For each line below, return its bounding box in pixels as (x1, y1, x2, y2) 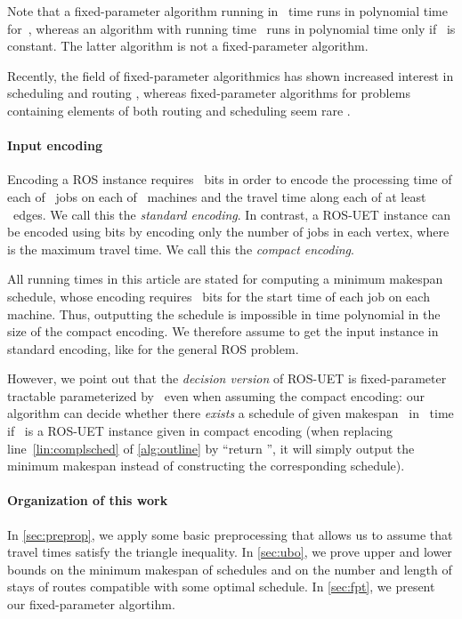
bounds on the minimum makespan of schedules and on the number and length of (7, 559, 452, 578)
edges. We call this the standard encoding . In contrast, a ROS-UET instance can (12, 205, 451, 223)
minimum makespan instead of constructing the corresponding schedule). (7, 456, 405, 475)
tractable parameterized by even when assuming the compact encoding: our (7, 386, 425, 405)
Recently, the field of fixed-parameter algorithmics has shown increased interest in (7, 66, 454, 84)
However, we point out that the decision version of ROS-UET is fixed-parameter (7, 369, 447, 388)
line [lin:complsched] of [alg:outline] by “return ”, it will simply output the (7, 438, 415, 457)
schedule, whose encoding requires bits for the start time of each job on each (7, 286, 430, 305)
